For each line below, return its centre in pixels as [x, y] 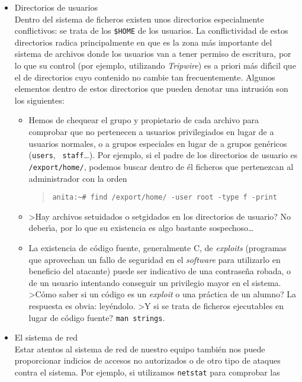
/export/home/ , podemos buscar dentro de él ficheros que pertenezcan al [161, 166]
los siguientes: [39, 100]
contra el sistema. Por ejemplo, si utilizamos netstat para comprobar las [147, 372]
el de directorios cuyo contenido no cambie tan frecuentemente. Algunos [145, 77]
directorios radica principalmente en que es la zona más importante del [143, 42]
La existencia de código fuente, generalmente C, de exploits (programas [158, 248]
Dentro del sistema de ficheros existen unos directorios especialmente [139, 19]
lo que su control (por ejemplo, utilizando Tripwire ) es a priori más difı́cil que [155, 65]
